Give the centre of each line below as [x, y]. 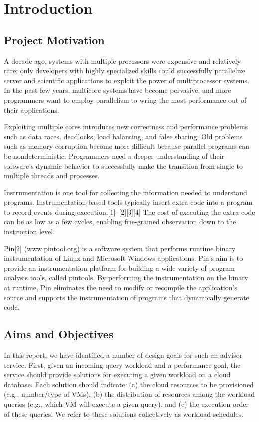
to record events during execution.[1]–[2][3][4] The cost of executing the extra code [129, 211]
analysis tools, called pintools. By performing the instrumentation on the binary [126, 277]
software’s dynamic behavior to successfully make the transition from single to [124, 166]
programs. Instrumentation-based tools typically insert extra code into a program [128, 202]
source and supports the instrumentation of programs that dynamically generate [127, 297]
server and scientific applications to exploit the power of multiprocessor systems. [127, 80]
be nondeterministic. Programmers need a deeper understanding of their [114, 156]
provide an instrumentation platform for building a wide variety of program [119, 267]
